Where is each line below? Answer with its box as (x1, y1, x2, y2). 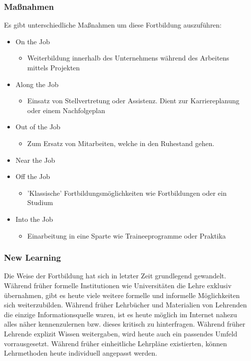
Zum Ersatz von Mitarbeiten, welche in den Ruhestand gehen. (27, 138, 215, 148)
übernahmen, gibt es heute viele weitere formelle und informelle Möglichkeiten (4, 290, 240, 300)
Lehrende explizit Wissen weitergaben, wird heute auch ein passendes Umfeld (4, 328, 237, 338)
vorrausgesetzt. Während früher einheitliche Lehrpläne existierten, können (4, 338, 227, 348)
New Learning (4, 251, 61, 264)
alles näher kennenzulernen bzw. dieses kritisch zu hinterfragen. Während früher (4, 319, 246, 329)
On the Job (15, 36, 50, 46)
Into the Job (15, 213, 53, 224)
